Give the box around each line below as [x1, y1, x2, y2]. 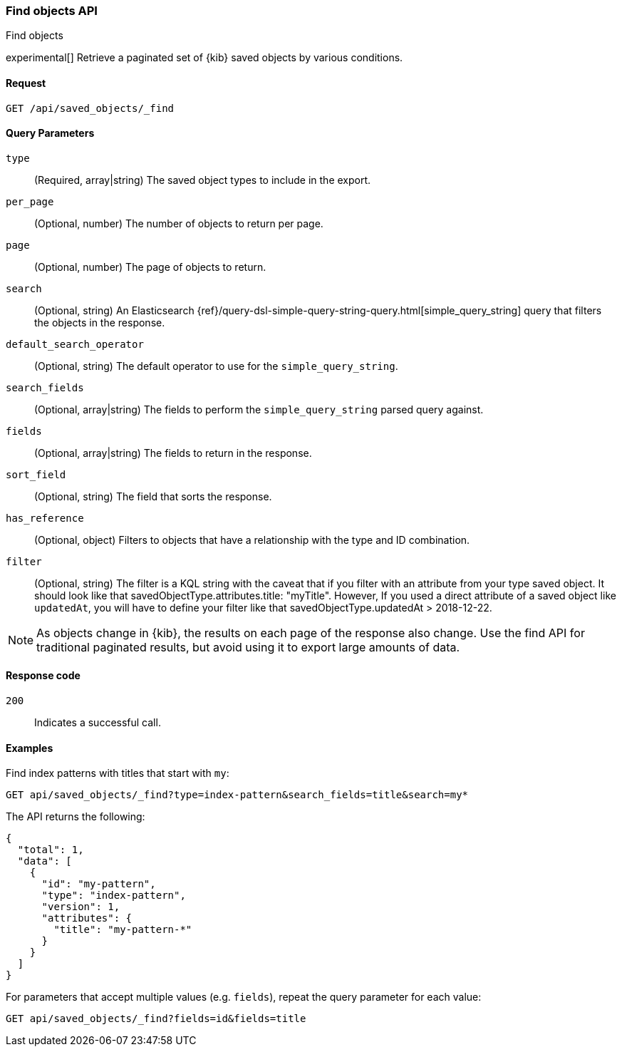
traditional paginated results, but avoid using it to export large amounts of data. [36, 639, 460, 654]
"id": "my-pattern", [41, 878, 156, 890]
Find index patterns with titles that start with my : [6, 767, 229, 780]
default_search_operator [6, 338, 144, 350]
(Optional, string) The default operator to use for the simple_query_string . [34, 359, 398, 372]
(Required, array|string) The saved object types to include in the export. [34, 173, 371, 186]
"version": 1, [41, 901, 120, 913]
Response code [6, 669, 81, 682]
